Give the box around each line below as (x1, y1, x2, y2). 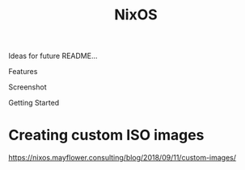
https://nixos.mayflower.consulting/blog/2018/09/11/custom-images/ (8, 153, 237, 163)
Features (8, 67, 38, 77)
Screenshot (8, 82, 47, 92)
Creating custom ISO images (8, 126, 205, 144)
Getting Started (8, 98, 60, 108)
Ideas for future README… (8, 51, 98, 61)
